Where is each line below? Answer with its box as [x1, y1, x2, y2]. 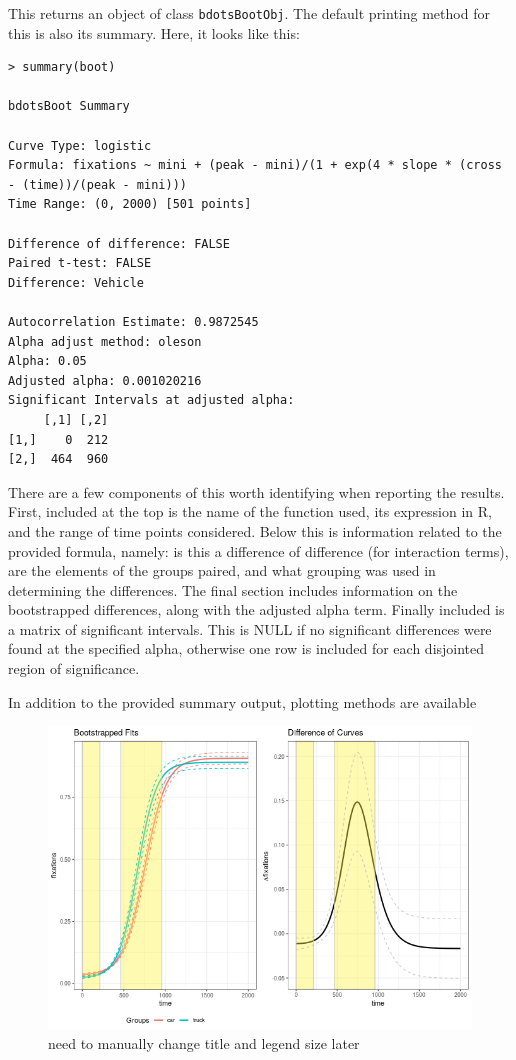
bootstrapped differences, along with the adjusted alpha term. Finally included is [8, 599, 505, 620]
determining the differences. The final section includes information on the [8, 579, 458, 600]
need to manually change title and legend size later [48, 1032, 360, 1053]
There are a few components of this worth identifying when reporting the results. [8, 481, 505, 502]
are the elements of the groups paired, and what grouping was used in [8, 560, 436, 581]
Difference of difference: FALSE [8, 236, 230, 251]
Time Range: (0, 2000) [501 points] [8, 197, 252, 212]
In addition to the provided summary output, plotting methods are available [8, 691, 477, 712]
